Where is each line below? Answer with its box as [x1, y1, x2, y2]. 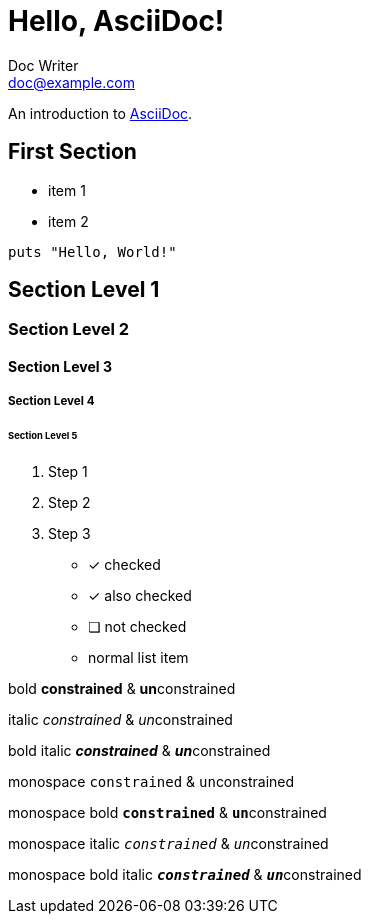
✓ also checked [88, 587, 192, 605]
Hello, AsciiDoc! [8, 4, 225, 38]
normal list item [88, 649, 189, 667]
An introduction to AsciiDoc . [8, 104, 193, 122]
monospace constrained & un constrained [8, 773, 295, 791]
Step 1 [48, 463, 88, 481]
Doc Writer [8, 56, 79, 74]
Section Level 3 [8, 358, 112, 376]
